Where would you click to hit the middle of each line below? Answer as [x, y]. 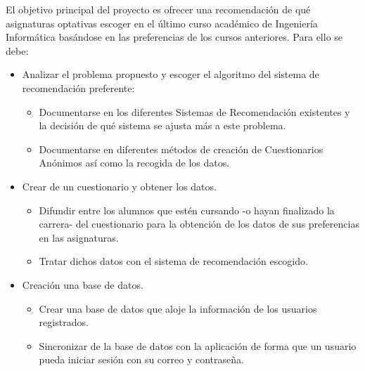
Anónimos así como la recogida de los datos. [134, 163]
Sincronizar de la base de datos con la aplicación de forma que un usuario [198, 345]
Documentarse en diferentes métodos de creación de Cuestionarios [181, 149]
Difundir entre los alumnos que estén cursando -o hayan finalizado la [187, 210]
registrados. [64, 322]
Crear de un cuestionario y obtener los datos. [119, 186]
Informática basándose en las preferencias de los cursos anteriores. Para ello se [174, 37]
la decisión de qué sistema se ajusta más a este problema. [162, 125]
